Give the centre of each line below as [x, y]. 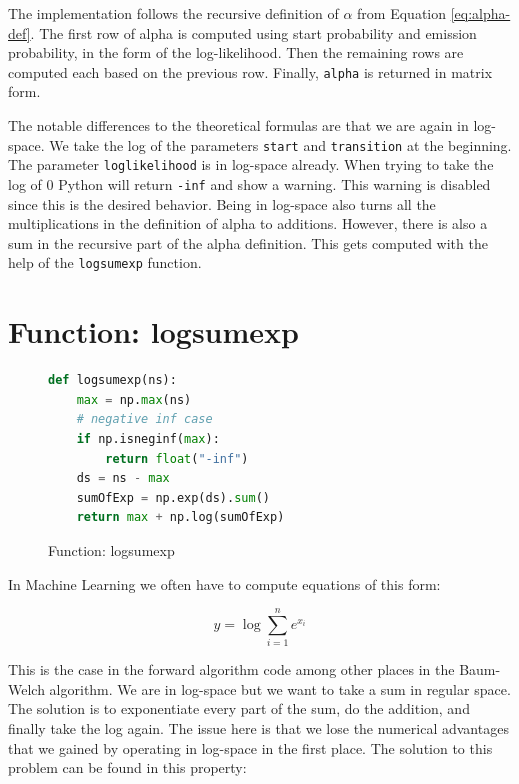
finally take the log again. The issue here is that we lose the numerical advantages [258, 728]
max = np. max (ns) [134, 399]
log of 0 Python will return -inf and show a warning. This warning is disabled [249, 183]
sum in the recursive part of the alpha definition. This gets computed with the [248, 242]
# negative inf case [144, 419]
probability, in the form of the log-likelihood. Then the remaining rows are [236, 52]
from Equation [402, 13]
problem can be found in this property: [127, 767]
